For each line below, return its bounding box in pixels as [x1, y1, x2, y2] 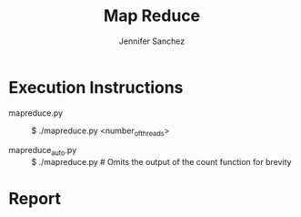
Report [8, 189, 61, 210]
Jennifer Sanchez [118, 36, 186, 46]
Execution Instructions [8, 77, 184, 98]
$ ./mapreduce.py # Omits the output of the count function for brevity [31, 157, 292, 168]
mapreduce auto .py [8, 145, 77, 158]
